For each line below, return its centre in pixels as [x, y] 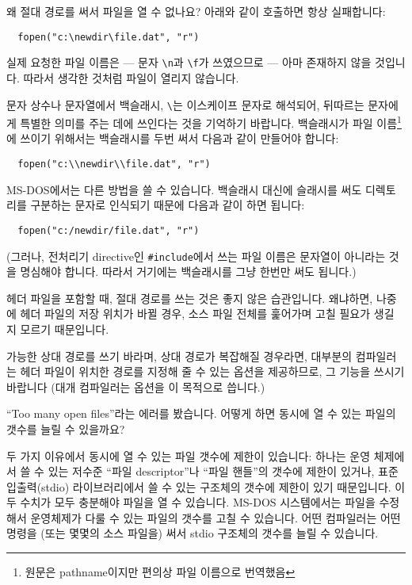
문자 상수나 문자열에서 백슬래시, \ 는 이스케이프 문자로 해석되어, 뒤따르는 [185, 104]
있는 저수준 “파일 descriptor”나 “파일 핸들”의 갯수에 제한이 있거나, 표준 [223, 471]
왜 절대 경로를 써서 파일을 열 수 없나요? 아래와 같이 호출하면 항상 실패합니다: [196, 11]
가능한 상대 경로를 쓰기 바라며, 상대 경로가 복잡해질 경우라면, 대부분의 [179, 356]
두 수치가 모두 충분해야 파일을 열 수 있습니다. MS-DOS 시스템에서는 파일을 [191, 502]
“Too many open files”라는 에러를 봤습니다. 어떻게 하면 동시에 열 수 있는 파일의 [201, 413]
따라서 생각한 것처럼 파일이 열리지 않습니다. [131, 77]
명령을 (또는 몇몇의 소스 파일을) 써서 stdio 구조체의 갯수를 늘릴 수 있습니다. [193, 533]
